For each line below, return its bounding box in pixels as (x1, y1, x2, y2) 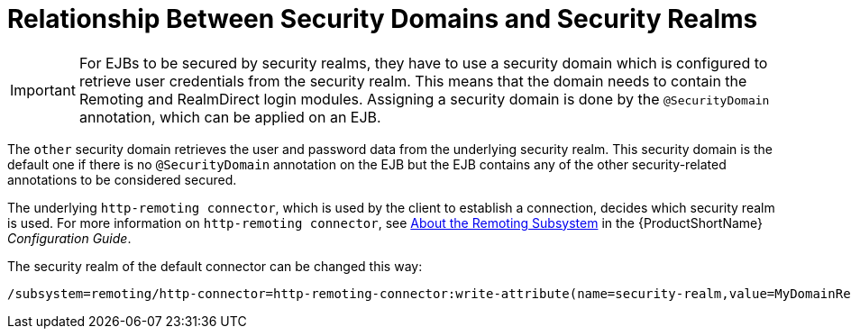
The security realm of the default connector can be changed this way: (7, 258, 423, 274)
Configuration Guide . (7, 230, 132, 246)
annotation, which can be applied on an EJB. (78, 107, 381, 126)
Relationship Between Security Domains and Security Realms (7, 4, 758, 34)
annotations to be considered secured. (7, 171, 237, 187)
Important (10, 80, 76, 99)
